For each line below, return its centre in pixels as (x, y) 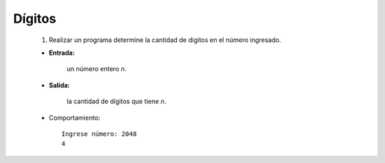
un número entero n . (97, 69)
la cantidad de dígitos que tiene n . (117, 101)
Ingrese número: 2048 (99, 134)
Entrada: (62, 53)
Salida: (60, 85)
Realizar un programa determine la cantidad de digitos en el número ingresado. (165, 40)
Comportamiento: (75, 117)
